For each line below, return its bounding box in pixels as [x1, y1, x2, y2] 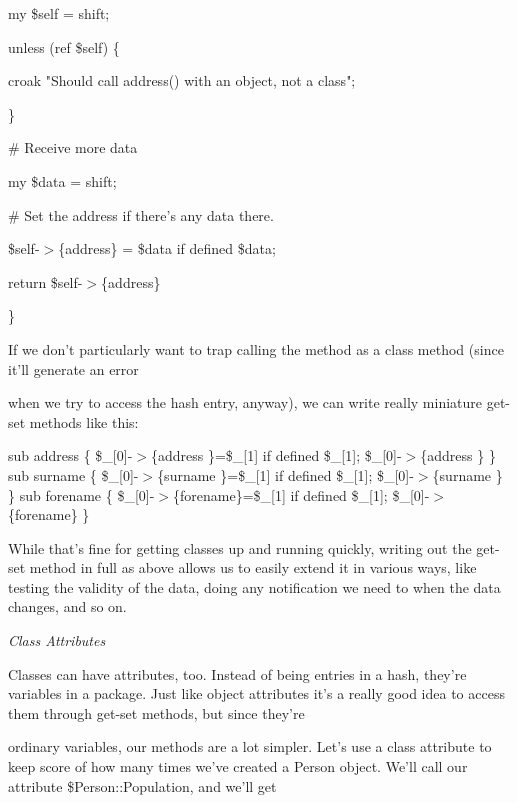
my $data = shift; [8, 170, 117, 191]
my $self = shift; [8, 3, 110, 23]
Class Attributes [8, 630, 106, 651]
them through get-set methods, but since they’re [8, 702, 305, 723]
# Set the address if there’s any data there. [8, 204, 274, 225]
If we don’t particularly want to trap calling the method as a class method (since [8, 338, 504, 359]
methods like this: [29, 411, 139, 432]
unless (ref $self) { [8, 36, 120, 57]
